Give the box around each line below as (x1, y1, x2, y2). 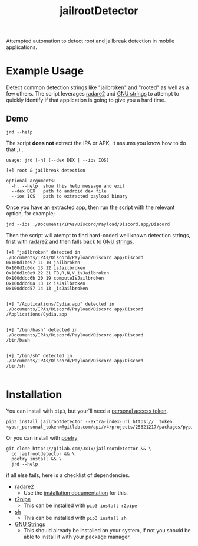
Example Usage (6, 64, 84, 78)
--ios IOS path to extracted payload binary (11, 193, 128, 199)
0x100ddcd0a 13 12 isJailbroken (6, 280, 85, 286)
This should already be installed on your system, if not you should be (23, 527, 191, 534)
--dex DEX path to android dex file (11, 188, 107, 194)
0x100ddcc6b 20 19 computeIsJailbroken (6, 275, 104, 281)
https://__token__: (132, 419, 181, 424)
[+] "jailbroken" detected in (6, 249, 81, 255)
